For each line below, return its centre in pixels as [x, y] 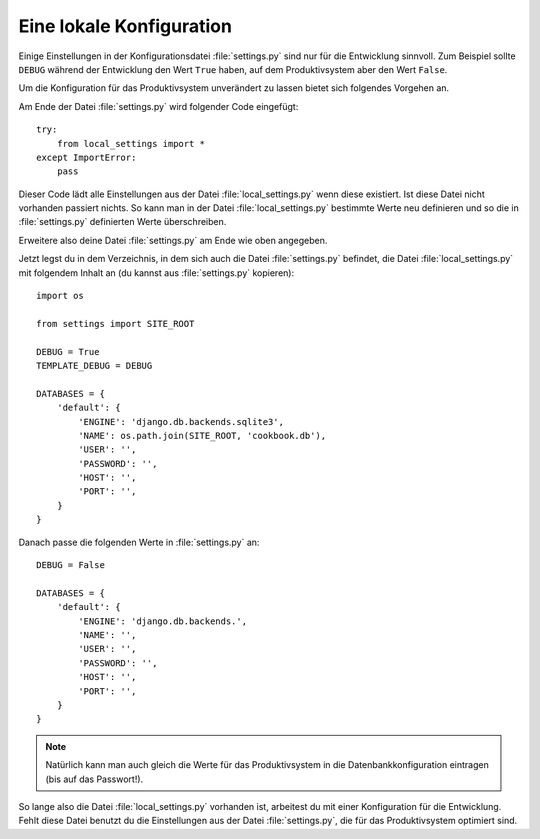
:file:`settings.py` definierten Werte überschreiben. [122, 222]
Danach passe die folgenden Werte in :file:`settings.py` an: [139, 542]
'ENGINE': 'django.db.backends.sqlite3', [181, 421]
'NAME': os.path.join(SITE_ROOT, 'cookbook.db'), [202, 435]
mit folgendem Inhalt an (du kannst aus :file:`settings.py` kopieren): [156, 272]
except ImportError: [86, 157]
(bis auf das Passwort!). [94, 779]
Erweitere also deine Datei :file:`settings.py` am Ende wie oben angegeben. [173, 240]
